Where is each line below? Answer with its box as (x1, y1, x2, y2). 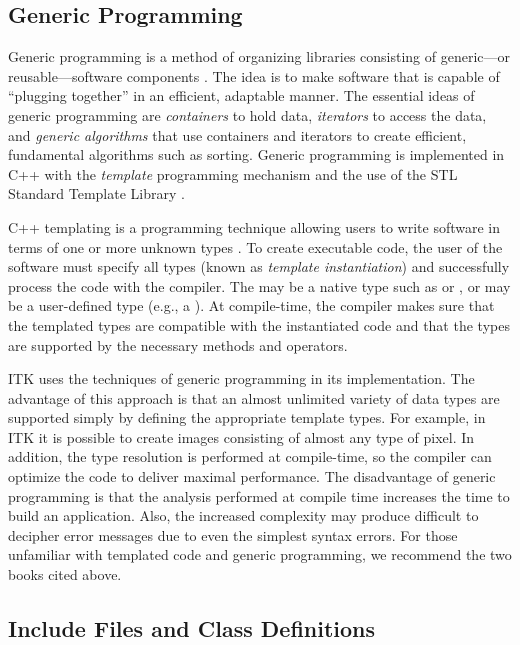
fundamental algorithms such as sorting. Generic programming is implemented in (8, 144, 505, 165)
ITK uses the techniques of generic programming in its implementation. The (8, 368, 475, 389)
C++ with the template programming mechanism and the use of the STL (8, 163, 458, 184)
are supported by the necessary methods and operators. (8, 334, 348, 355)
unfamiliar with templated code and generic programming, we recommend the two (8, 544, 512, 565)
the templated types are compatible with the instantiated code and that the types (8, 314, 510, 335)
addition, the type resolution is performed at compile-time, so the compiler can (8, 446, 492, 467)
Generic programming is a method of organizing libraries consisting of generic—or (8, 46, 511, 67)
